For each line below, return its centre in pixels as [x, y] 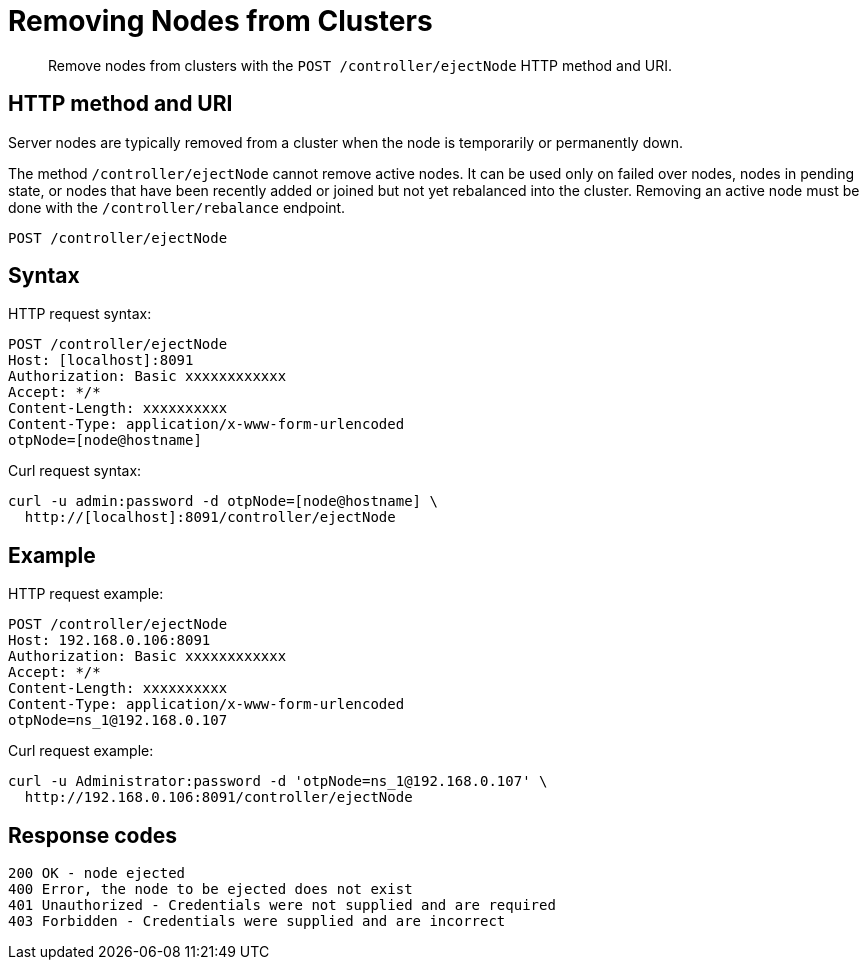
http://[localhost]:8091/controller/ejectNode [210, 517]
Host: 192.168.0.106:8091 [109, 640]
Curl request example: [81, 751]
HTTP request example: [86, 594]
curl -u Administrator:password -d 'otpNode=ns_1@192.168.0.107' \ [278, 781]
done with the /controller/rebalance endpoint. [177, 207]
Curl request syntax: [75, 471]
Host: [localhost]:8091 [101, 360]
